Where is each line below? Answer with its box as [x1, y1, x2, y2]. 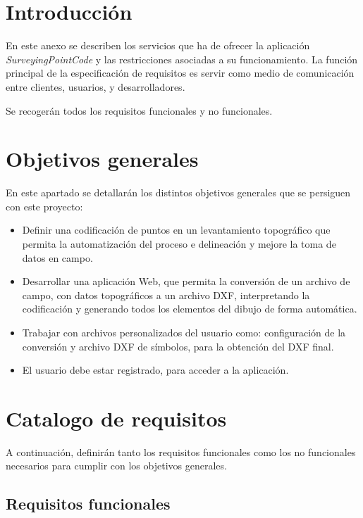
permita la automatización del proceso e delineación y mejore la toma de [22, 236, 336, 251]
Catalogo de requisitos [6, 403, 227, 432]
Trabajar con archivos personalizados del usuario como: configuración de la [22, 324, 346, 339]
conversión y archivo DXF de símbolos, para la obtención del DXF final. [22, 339, 334, 353]
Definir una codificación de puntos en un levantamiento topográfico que [22, 222, 331, 237]
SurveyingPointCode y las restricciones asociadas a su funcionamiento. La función [6, 51, 358, 66]
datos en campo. [22, 250, 93, 265]
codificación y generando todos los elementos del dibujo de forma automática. [22, 301, 357, 316]
